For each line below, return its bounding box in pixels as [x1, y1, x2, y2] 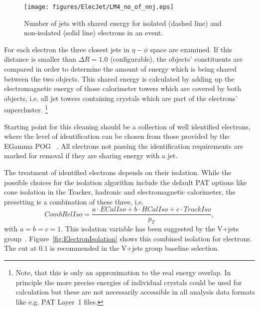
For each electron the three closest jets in [4, 44, 129, 54]
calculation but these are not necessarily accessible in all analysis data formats [15, 287, 255, 297]
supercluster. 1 [4, 103, 48, 115]
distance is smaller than [4, 54, 76, 64]
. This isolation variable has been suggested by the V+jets [61, 223, 239, 234]
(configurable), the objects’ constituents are [110, 54, 243, 64]
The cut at [4, 243, 37, 253]
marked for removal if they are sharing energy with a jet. [4, 150, 178, 161]
